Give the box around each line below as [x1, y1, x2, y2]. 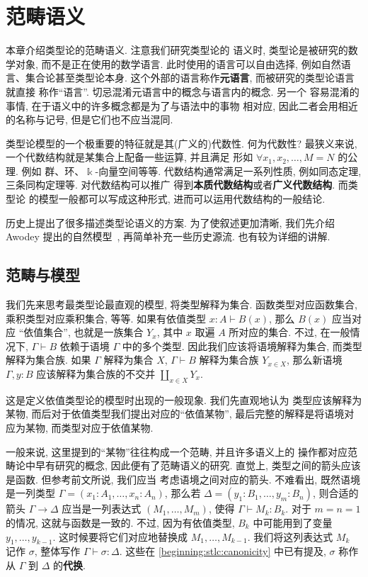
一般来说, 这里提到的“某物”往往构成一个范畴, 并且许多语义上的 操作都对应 [6, 444, 347, 459]
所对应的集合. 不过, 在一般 [229, 325, 350, 340]
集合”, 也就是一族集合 [43, 325, 144, 340]
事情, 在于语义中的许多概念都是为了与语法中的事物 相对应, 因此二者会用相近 [6, 98, 358, 113]
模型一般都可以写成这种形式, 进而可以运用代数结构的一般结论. [38, 191, 326, 206]
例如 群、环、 [21, 163, 85, 178]
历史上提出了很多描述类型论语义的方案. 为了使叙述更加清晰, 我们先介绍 [6, 215, 335, 230]
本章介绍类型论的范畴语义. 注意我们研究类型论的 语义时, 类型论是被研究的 [6, 43, 348, 57]
